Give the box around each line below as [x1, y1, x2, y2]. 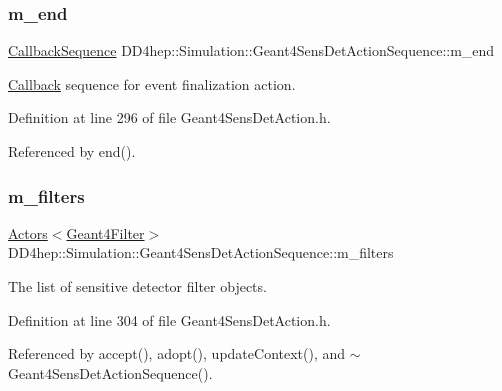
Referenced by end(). [8, 141, 136, 161]
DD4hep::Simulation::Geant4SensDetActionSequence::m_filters [8, 242, 394, 263]
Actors [8, 222, 48, 243]
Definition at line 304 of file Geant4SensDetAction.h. [8, 309, 331, 330]
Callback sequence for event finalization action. [8, 73, 296, 94]
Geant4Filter [66, 222, 145, 243]
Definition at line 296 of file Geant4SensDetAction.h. [8, 107, 331, 128]
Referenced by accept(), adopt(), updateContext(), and [8, 343, 346, 364]
